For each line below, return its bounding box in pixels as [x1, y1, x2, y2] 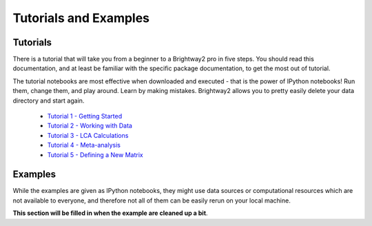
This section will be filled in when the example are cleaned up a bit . [12, 209, 208, 217]
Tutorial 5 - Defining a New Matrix [47, 150, 144, 158]
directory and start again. [12, 96, 85, 105]
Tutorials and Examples [12, 10, 150, 25]
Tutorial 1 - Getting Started [47, 112, 123, 121]
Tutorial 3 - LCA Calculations [47, 131, 129, 139]
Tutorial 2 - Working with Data [47, 121, 132, 130]
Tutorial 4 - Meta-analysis [47, 141, 121, 150]
